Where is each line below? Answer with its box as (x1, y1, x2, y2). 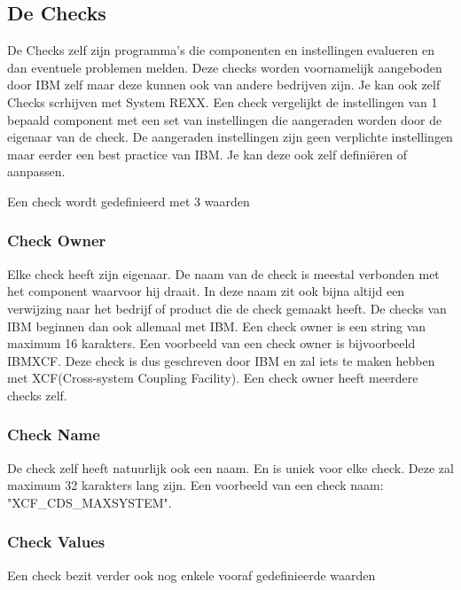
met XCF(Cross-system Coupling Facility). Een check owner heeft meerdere (7, 369, 418, 387)
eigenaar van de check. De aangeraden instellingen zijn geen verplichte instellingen (7, 128, 453, 146)
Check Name (7, 423, 100, 446)
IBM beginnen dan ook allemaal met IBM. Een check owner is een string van (7, 316, 426, 335)
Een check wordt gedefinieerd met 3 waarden (7, 191, 250, 210)
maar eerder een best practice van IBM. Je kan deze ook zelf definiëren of (7, 144, 407, 163)
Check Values (7, 531, 105, 553)
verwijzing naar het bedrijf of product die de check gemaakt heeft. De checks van (7, 299, 447, 317)
